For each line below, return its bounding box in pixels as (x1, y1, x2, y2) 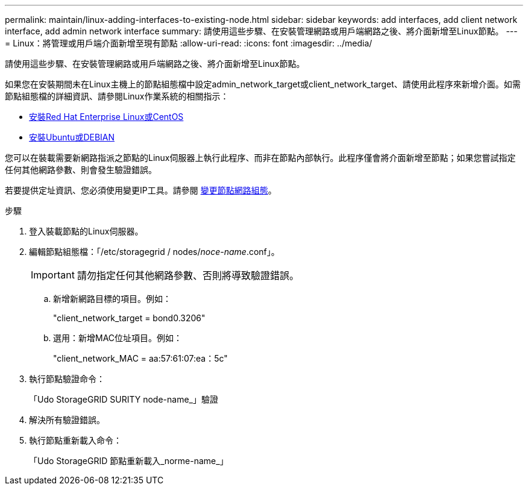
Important (31, 269, 75, 281)
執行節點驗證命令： (29, 374, 105, 384)
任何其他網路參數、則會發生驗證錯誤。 (5, 165, 157, 175)
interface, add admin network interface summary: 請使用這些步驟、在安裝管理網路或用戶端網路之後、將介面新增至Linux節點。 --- (5, 26, 518, 36)
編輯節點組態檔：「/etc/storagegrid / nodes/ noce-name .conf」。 (29, 247, 280, 257)
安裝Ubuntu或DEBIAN (29, 132, 115, 142)
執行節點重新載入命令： (29, 435, 122, 445)
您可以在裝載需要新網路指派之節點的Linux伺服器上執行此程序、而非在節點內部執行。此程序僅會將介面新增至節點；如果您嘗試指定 (5, 152, 516, 163)
